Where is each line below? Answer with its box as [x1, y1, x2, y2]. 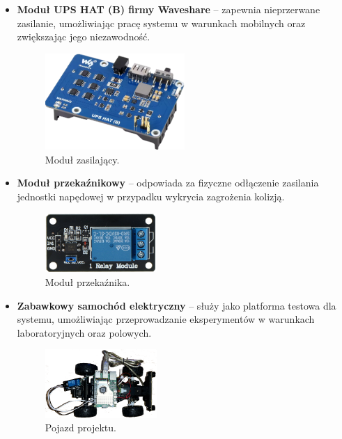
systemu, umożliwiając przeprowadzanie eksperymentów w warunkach [17, 312, 315, 326]
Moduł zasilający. [45, 152, 120, 166]
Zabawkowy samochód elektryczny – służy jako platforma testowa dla [17, 298, 336, 312]
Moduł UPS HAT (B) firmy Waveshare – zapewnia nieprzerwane [17, 2, 320, 16]
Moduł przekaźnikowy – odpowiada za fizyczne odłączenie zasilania [17, 175, 319, 190]
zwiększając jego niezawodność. [17, 29, 150, 44]
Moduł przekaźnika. [45, 274, 130, 289]
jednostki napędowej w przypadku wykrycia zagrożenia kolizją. [17, 189, 285, 203]
